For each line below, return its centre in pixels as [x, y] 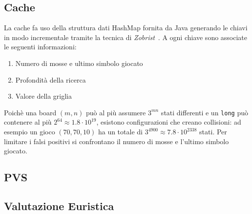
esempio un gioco [30, 132]
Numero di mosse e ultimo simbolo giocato [79, 63]
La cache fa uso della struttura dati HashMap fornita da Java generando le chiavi [126, 28]
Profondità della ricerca [51, 79]
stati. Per [213, 132]
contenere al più [28, 122]
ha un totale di [120, 132]
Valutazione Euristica [59, 205]
